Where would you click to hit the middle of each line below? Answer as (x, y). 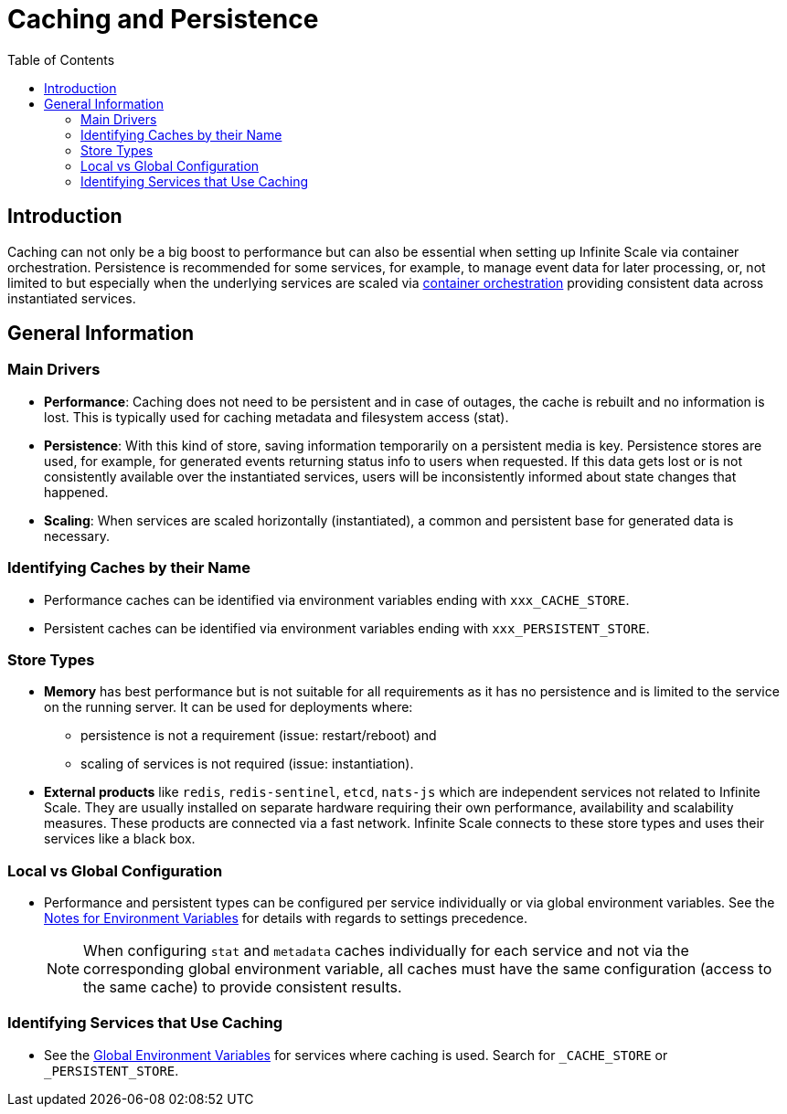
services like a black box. (120, 839)
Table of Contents (61, 59)
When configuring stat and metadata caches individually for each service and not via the (386, 951)
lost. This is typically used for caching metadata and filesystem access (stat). (277, 417)
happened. (76, 492)
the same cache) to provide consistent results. (243, 987)
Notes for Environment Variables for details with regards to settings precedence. (286, 918)
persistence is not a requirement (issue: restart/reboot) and (259, 736)
